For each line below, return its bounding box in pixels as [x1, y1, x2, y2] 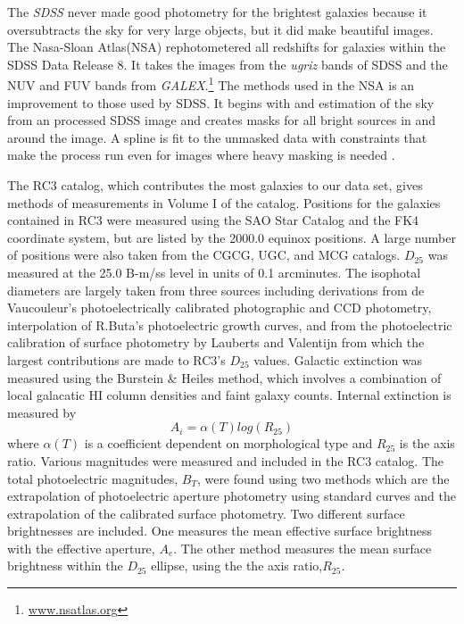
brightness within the [7, 556, 123, 575]
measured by [7, 403, 77, 421]
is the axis [399, 434, 455, 453]
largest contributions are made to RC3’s [7, 350, 226, 369]
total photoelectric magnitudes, [7, 469, 178, 487]
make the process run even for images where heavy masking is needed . [7, 146, 395, 164]
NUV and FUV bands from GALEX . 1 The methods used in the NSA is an [7, 73, 415, 95]
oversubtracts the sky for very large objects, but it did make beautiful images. [7, 20, 434, 38]
